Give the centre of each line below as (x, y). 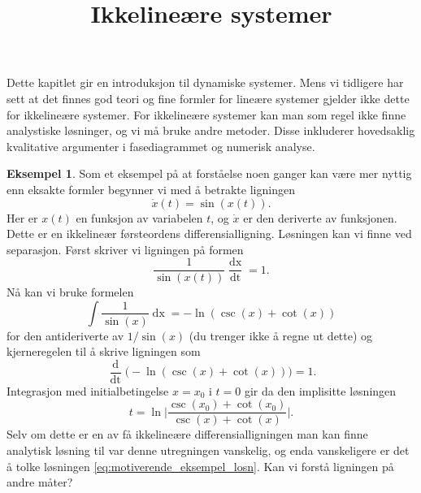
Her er (22, 217)
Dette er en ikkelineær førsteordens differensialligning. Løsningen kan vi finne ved (209, 234)
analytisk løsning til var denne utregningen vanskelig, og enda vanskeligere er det (208, 450)
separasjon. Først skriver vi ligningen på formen (125, 249)
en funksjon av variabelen (139, 217)
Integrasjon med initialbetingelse (88, 390)
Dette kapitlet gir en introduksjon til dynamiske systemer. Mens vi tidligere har (205, 82)
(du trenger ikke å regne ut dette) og (281, 335)
